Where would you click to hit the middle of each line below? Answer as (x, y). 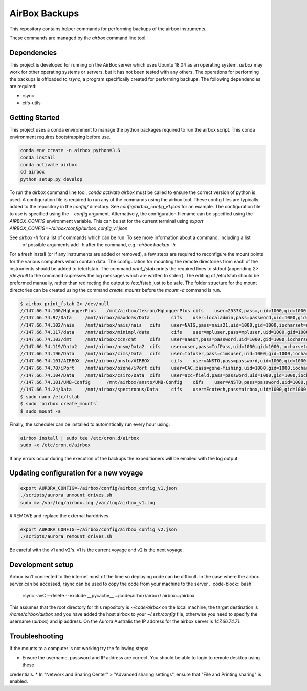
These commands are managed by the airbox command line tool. (78, 38)
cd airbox (32, 172)
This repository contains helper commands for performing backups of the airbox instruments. (108, 29)
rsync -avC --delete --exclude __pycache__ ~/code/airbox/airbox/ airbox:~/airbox (108, 595)
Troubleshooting (37, 636)
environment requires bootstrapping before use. (60, 137)
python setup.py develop (51, 179)
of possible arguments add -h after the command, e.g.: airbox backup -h (99, 245)
